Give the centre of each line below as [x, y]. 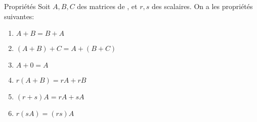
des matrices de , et [107, 6]
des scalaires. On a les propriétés [202, 6]
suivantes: [19, 16]
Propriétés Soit [27, 6]
